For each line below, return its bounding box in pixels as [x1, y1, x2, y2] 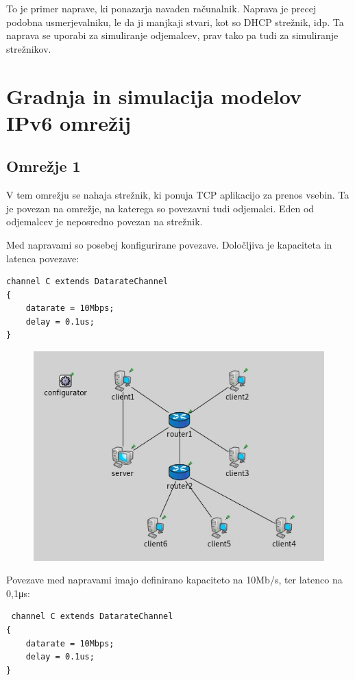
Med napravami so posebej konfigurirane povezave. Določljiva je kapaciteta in [6, 237, 332, 251]
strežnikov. [6, 41, 51, 55]
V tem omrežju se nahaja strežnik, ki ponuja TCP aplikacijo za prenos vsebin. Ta [6, 188, 350, 202]
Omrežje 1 [6, 155, 81, 177]
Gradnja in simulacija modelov [6, 81, 302, 110]
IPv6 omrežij [6, 108, 132, 136]
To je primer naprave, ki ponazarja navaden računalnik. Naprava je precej [6, 1, 317, 15]
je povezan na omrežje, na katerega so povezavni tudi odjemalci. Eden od [6, 201, 315, 215]
